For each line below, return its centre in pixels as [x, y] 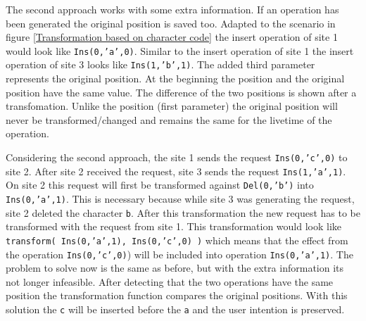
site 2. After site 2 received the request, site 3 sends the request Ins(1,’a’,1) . [176, 171]
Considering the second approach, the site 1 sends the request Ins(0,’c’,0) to [177, 157]
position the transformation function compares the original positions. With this [177, 295]
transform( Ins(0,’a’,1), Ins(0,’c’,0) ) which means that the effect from [177, 240]
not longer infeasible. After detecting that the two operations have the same [170, 281]
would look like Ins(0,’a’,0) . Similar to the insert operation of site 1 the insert [180, 50]
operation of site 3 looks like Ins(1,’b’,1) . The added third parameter [160, 64]
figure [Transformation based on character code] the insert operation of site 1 [172, 37]
